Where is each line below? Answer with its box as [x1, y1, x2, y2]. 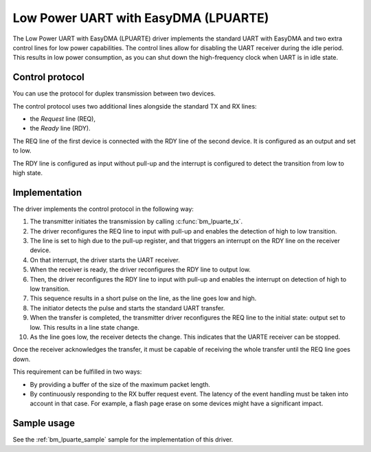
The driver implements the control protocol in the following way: [12, 205, 194, 213]
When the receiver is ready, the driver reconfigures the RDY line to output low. [30, 265, 251, 274]
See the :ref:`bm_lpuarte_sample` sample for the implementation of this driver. [12, 436, 234, 444]
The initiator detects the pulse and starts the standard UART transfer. [30, 304, 225, 312]
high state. [12, 168, 43, 177]
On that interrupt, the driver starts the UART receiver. [30, 256, 180, 264]
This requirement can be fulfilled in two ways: [12, 368, 142, 376]
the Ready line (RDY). [30, 124, 91, 133]
